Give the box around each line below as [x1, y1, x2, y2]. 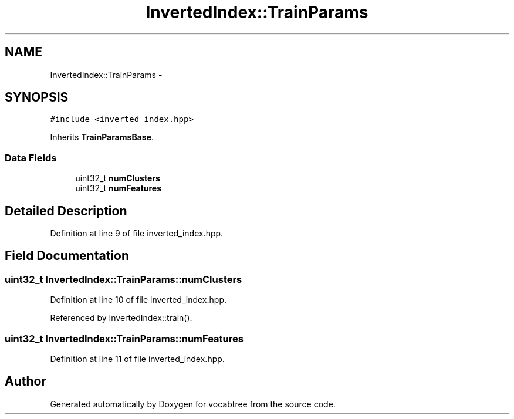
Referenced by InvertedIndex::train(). [50, 313, 192, 323]
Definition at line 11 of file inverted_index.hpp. [50, 354, 225, 364]
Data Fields [5, 151, 57, 164]
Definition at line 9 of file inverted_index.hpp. [50, 228, 224, 239]
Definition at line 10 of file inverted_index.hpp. [50, 295, 226, 305]
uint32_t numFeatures [75, 183, 162, 194]
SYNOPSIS [5, 90, 69, 105]
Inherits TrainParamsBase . [50, 132, 154, 143]
